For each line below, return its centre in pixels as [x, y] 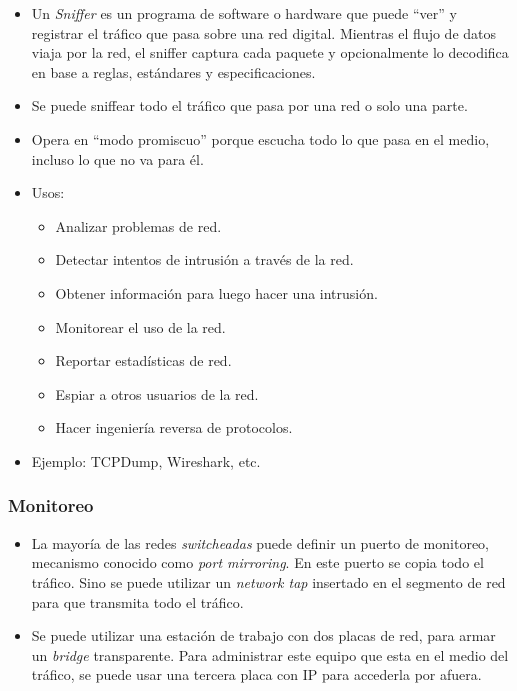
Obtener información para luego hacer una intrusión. [216, 292]
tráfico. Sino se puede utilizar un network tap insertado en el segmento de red [268, 581]
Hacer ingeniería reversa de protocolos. [174, 427]
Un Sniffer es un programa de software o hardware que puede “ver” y [244, 13]
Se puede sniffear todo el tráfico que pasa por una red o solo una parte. [249, 105]
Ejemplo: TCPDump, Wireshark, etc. [146, 460]
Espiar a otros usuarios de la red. [157, 393]
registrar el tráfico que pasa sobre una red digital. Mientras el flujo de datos [264, 32]
